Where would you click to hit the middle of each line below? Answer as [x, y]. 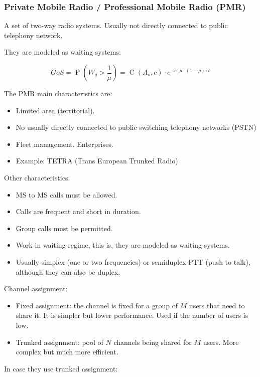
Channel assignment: [36, 289]
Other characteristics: [37, 177]
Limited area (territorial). [55, 110]
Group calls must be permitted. [64, 228]
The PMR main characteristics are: [58, 93]
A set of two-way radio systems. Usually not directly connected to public [116, 25]
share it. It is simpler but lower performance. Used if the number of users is [132, 315]
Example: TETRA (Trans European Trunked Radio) [97, 161]
